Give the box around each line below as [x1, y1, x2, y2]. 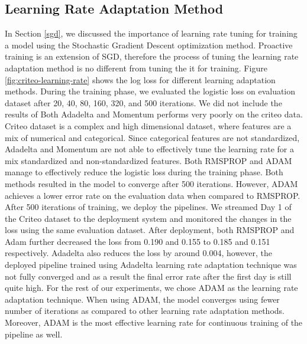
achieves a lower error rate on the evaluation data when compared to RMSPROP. [5, 189, 300, 201]
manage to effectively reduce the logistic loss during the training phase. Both [5, 166, 283, 178]
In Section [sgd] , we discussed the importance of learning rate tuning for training [5, 27, 298, 40]
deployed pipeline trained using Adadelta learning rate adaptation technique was [5, 258, 297, 271]
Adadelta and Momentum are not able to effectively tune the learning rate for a [5, 143, 294, 155]
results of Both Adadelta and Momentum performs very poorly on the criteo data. [5, 108, 303, 120]
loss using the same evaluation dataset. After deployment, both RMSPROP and [5, 224, 295, 236]
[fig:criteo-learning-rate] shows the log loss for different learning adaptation [5, 73, 276, 86]
